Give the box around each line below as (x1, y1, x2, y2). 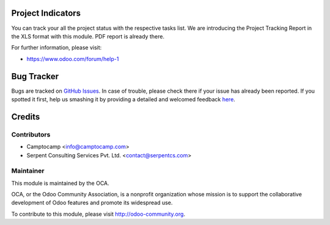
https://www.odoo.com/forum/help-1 (26, 55, 119, 62)
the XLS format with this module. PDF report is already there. (11, 32, 165, 40)
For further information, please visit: (11, 44, 102, 51)
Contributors (11, 130, 51, 138)
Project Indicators (11, 8, 81, 18)
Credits (11, 112, 40, 122)
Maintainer (11, 166, 45, 175)
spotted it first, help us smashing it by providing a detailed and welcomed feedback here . (11, 95, 235, 103)
